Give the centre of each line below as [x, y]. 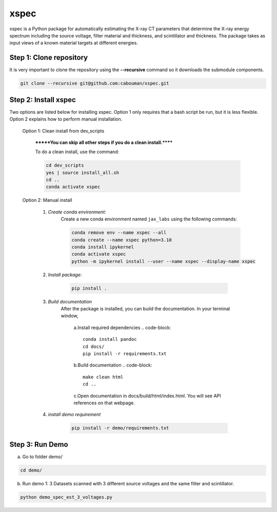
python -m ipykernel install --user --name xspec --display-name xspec [164, 261]
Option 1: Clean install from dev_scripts [63, 131]
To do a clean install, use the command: [77, 152]
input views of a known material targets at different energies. [74, 43]
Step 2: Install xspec [43, 100]
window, [70, 316]
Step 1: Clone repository [49, 58]
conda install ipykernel [103, 247]
